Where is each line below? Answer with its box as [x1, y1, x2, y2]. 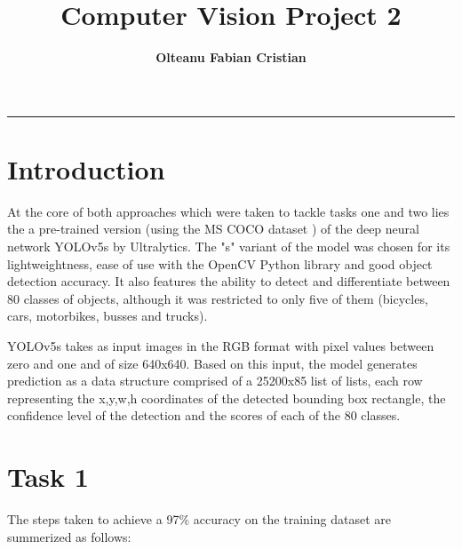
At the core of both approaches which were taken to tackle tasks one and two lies [7, 202, 450, 220]
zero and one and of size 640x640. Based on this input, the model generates [7, 354, 418, 372]
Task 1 [7, 458, 89, 495]
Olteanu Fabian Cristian [155, 48, 307, 67]
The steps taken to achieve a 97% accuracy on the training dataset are [7, 510, 391, 529]
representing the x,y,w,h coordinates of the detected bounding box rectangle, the [7, 388, 446, 407]
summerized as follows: [7, 527, 131, 545]
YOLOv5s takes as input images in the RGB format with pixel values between [7, 337, 434, 354]
